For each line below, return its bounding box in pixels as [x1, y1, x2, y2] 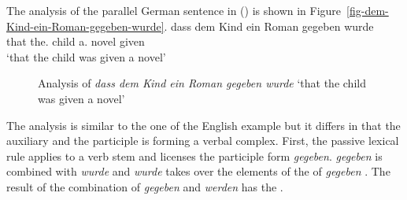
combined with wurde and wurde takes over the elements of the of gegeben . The [6, 163, 390, 180]
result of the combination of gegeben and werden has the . [6, 178, 283, 194]
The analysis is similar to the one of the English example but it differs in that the [6, 117, 401, 133]
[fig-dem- [346, 2, 389, 18]
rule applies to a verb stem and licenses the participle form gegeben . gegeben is [6, 147, 383, 164]
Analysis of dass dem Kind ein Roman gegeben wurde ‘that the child [38, 75, 366, 91]
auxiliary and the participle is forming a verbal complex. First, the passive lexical [6, 132, 399, 149]
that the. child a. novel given [6, 33, 145, 50]
